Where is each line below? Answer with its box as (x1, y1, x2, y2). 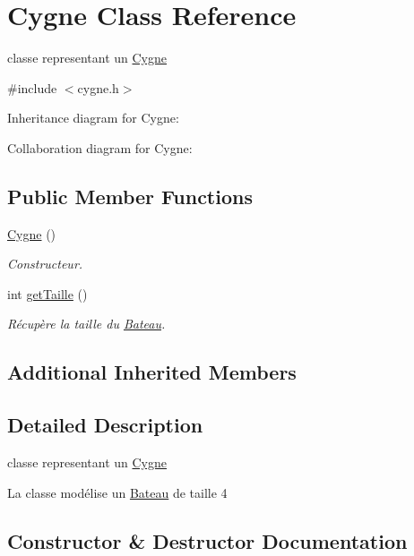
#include (7, 78, 57, 97)
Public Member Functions (7, 182, 253, 210)
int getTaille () (7, 284, 88, 303)
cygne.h (77, 78, 119, 97)
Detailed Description (7, 411, 203, 439)
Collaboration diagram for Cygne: (7, 138, 193, 157)
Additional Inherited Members (7, 358, 297, 386)
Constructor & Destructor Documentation (7, 526, 408, 554)
